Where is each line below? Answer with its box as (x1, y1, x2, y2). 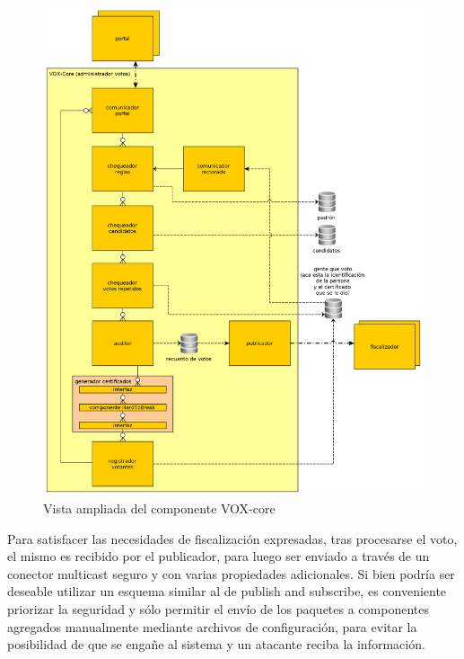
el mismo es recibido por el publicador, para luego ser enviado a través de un (7, 547, 430, 565)
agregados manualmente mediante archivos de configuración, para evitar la (7, 617, 417, 636)
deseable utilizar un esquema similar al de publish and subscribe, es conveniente (7, 582, 447, 601)
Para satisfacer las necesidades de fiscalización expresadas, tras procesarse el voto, (7, 529, 458, 548)
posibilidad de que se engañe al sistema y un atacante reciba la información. (7, 635, 425, 654)
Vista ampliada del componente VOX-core (43, 498, 276, 517)
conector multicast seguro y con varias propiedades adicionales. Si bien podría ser (7, 564, 455, 583)
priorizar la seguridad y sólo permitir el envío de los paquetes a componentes (7, 599, 429, 618)
